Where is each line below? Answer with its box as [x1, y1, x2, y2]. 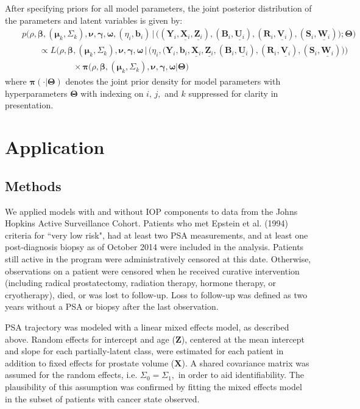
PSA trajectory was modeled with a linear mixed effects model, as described [5, 320, 289, 333]
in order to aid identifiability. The [178, 368, 304, 381]
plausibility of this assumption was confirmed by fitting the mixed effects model [5, 380, 302, 393]
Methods [5, 176, 62, 195]
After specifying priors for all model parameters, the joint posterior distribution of [5, 2, 312, 14]
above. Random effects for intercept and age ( [5, 332, 175, 345]
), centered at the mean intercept [181, 332, 305, 345]
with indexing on [80, 86, 144, 99]
